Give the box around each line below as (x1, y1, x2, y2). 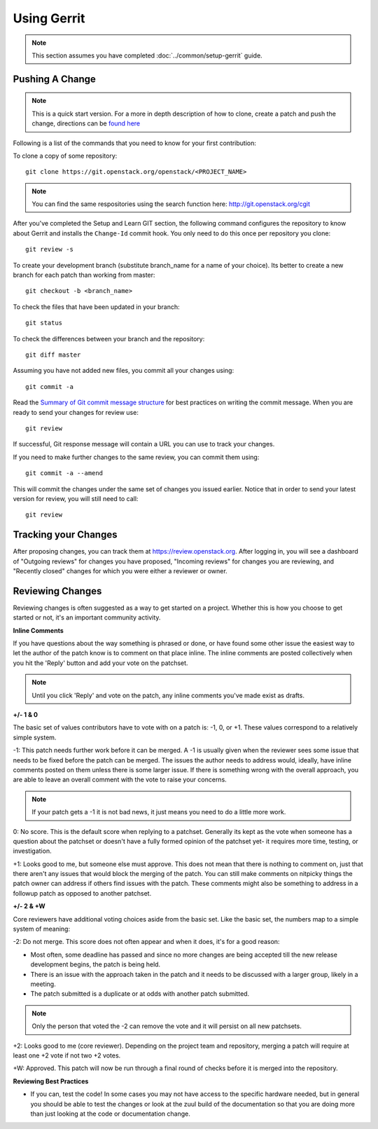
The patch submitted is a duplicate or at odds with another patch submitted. (30, 990, 250, 998)
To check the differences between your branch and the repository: (13, 334, 205, 343)
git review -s (25, 245, 73, 254)
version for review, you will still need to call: (13, 494, 139, 502)
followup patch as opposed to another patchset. (13, 889, 152, 897)
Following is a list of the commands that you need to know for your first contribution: (13, 139, 257, 147)
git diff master (25, 350, 81, 359)
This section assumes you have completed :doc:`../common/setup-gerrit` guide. (31, 51, 262, 60)
